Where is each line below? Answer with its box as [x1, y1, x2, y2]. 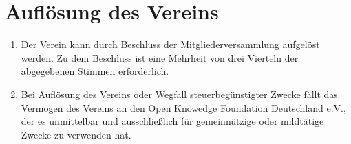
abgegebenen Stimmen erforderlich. [21, 64, 169, 78]
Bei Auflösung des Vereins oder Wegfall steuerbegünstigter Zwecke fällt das [21, 86, 338, 101]
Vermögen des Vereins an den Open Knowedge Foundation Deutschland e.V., [21, 100, 346, 115]
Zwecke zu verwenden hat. [21, 127, 131, 141]
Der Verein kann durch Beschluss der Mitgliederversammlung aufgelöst [21, 37, 320, 51]
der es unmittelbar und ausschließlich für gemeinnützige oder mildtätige [21, 114, 324, 128]
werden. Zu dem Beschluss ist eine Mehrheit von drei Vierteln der [21, 50, 299, 64]
